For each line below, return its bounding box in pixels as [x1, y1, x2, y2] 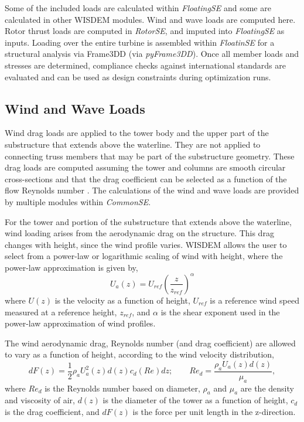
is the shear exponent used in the [160, 305, 280, 318]
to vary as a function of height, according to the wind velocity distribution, [5, 348, 274, 360]
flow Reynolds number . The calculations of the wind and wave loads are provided [5, 184, 299, 196]
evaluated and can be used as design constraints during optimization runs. [5, 70, 271, 83]
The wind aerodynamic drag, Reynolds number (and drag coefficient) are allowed [5, 336, 296, 349]
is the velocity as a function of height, [54, 294, 190, 306]
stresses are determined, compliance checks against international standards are [5, 59, 286, 71]
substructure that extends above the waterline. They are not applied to [5, 138, 261, 150]
